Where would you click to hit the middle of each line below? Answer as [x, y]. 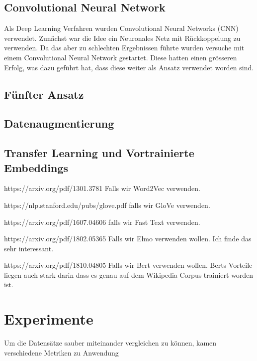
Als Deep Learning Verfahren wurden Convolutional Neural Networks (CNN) [121, 28]
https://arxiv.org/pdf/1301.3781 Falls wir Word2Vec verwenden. [102, 188]
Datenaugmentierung [59, 123]
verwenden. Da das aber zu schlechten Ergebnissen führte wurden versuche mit [124, 48]
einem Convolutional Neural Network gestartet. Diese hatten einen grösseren [121, 57]
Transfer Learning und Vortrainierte [99, 153]
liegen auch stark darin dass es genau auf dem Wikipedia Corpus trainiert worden [129, 274]
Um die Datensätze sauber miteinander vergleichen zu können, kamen [110, 343]
